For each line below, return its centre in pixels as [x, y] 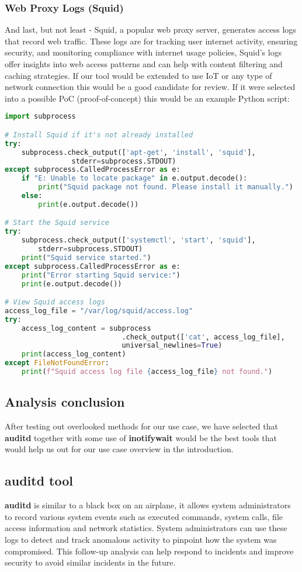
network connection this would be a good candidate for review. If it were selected [150, 87]
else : [32, 196]
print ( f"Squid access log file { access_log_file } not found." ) [147, 372]
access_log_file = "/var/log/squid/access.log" [99, 311]
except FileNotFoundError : [57, 363]
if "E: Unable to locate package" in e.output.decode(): [134, 178]
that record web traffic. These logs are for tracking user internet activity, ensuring [151, 41]
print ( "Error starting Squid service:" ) [101, 275]
